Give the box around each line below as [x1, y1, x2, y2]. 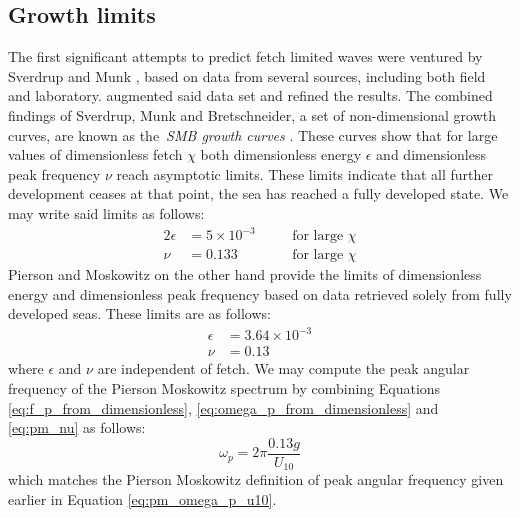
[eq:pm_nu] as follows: [8, 417, 146, 438]
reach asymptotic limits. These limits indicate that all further [116, 163, 493, 184]
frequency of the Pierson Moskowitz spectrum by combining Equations [8, 378, 441, 399]
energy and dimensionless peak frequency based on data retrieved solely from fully [8, 283, 512, 304]
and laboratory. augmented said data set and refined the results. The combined [8, 85, 493, 106]
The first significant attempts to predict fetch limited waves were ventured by [8, 46, 483, 67]
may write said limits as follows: [8, 202, 205, 223]
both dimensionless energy [200, 144, 362, 165]
